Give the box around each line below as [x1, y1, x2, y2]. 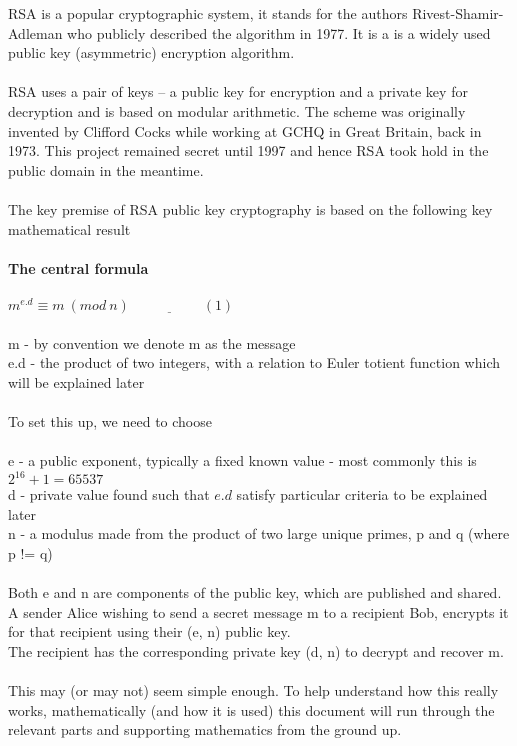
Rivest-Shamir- [412, 3, 504, 23]
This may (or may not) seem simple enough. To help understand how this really [8, 680, 499, 701]
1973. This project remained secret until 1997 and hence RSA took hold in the [8, 140, 489, 161]
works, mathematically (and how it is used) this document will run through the [8, 699, 495, 720]
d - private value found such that [8, 484, 210, 505]
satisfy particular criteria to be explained [236, 484, 488, 505]
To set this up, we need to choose [8, 410, 212, 431]
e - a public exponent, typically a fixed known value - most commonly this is [8, 450, 477, 471]
